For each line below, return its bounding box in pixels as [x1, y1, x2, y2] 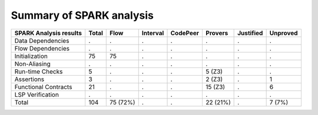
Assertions [14, 75, 44, 83]
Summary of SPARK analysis [11, 9, 154, 22]
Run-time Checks [14, 67, 63, 76]
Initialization [14, 52, 48, 60]
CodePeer [170, 29, 200, 37]
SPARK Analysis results [14, 29, 82, 37]
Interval [141, 29, 164, 37]
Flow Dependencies [14, 44, 70, 52]
